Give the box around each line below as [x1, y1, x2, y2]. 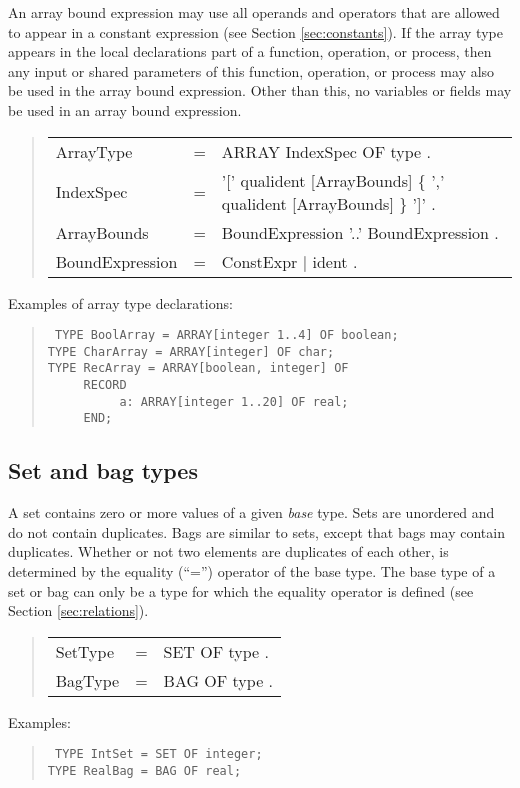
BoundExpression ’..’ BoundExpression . [221, 220, 499, 244]
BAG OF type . [163, 668, 274, 692]
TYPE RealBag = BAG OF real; [47, 764, 242, 779]
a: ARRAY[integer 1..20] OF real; [119, 394, 349, 409]
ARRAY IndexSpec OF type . [221, 139, 431, 163]
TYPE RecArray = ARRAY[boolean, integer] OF [47, 361, 349, 376]
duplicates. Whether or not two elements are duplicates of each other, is [8, 541, 449, 562]
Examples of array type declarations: [8, 292, 233, 313]
